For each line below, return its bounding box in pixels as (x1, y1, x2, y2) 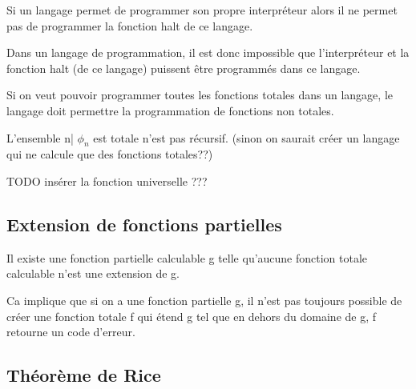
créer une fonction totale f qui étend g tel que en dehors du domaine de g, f (6, 307, 377, 324)
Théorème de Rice (6, 363, 161, 387)
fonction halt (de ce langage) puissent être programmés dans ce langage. (6, 59, 361, 76)
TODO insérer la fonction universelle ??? (6, 172, 208, 189)
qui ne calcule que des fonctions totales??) (6, 146, 213, 162)
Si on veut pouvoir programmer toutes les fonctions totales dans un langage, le (6, 86, 393, 103)
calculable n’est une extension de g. (6, 265, 180, 282)
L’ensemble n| (6, 129, 74, 146)
